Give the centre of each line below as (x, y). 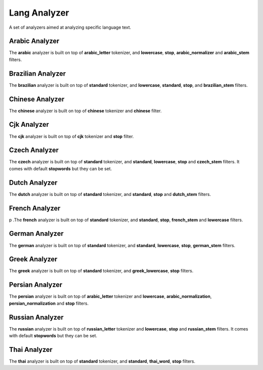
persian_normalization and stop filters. (49, 303)
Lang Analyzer (39, 13)
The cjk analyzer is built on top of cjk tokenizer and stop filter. (71, 136)
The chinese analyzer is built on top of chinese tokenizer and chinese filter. (85, 111)
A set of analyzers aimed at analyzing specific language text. (70, 27)
